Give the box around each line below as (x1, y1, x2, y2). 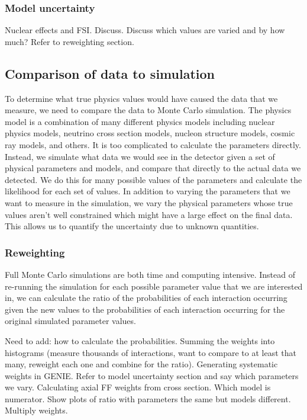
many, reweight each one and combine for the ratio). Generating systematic (5, 358, 278, 370)
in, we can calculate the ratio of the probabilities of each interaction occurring (5, 291, 287, 304)
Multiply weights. (5, 404, 68, 416)
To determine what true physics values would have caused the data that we (5, 92, 278, 104)
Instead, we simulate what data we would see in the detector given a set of (5, 150, 275, 162)
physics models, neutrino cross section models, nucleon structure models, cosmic (5, 127, 295, 139)
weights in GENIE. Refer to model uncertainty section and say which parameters (5, 369, 299, 381)
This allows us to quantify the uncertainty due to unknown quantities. (5, 220, 259, 232)
